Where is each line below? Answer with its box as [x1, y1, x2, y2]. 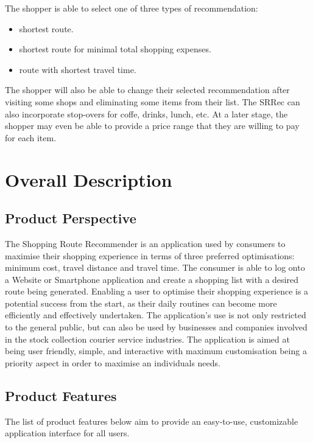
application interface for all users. [5, 427, 130, 439]
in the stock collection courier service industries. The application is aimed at [5, 332, 290, 345]
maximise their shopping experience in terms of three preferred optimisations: [5, 249, 295, 262]
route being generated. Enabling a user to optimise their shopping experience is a [5, 285, 309, 298]
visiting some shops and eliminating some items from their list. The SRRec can [5, 95, 300, 108]
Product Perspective [5, 209, 136, 228]
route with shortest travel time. [19, 63, 136, 75]
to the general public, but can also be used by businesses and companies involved [5, 321, 308, 333]
